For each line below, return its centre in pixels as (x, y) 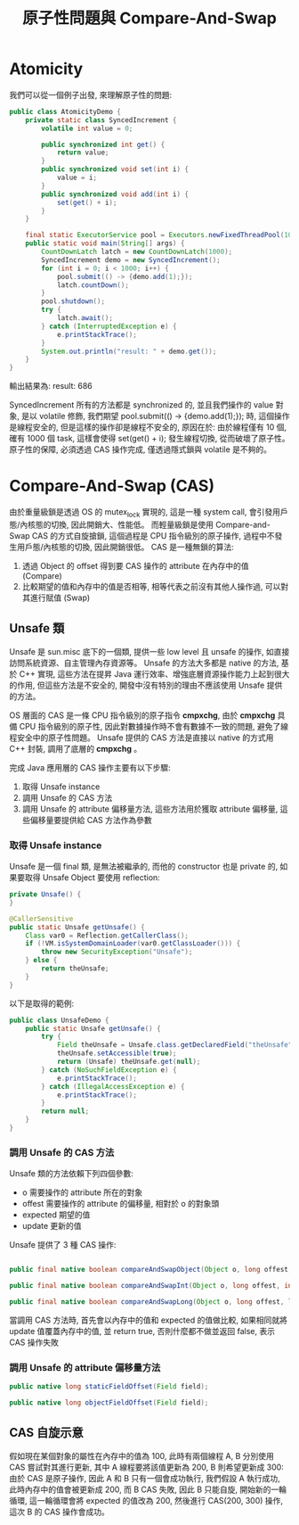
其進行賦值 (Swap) (56, 598)
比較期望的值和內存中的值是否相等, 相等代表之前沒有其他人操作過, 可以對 (155, 586)
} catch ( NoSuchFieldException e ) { (109, 1070)
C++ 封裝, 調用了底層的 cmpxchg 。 (76, 748)
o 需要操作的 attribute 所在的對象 (82, 1192)
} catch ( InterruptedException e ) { (109, 326)
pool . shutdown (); (73, 301)
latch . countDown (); (93, 285)
